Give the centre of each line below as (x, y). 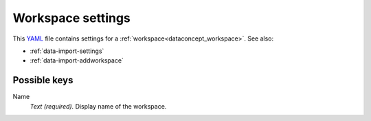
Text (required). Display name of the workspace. (98, 106)
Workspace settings (71, 18)
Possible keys (43, 80)
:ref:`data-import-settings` (67, 51)
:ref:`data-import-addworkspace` (77, 60)
